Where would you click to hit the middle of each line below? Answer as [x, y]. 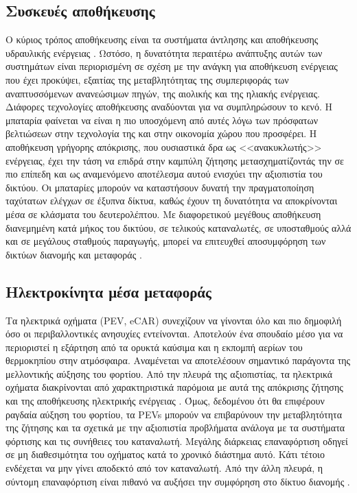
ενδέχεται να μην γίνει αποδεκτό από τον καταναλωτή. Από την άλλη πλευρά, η [164, 468]
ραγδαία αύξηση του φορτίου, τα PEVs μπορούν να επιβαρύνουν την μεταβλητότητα [174, 414]
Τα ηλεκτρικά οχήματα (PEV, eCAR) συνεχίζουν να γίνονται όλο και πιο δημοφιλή [174, 320]
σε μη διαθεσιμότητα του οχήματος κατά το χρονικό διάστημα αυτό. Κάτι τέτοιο [165, 454]
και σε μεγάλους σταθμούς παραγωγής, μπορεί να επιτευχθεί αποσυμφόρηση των [166, 241]
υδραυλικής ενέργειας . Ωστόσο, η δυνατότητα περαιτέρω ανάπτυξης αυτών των [164, 52]
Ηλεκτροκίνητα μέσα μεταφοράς [108, 291]
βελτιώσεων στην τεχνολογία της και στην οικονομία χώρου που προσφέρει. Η [161, 133]
